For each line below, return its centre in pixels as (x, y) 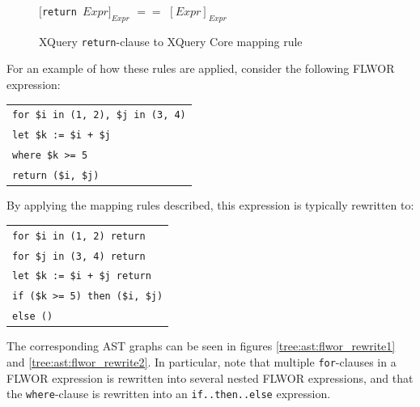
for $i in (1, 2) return (79, 236)
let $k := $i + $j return (82, 276)
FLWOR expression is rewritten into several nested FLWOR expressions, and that (210, 377)
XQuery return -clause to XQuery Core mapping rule (171, 41)
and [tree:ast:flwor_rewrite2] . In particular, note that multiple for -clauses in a (202, 361)
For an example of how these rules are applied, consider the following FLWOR (201, 68)
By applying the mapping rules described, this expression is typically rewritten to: (210, 205)
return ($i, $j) (56, 176)
